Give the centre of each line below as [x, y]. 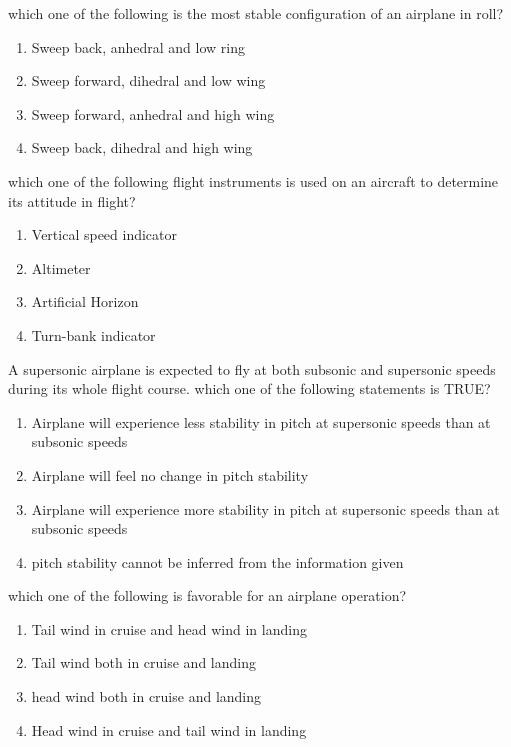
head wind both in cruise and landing [146, 696]
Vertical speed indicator [104, 234]
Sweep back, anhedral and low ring [138, 46]
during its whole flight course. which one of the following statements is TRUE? [249, 388]
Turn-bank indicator [93, 334]
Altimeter [61, 267]
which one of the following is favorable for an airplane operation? [207, 595]
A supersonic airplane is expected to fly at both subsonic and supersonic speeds [252, 368]
